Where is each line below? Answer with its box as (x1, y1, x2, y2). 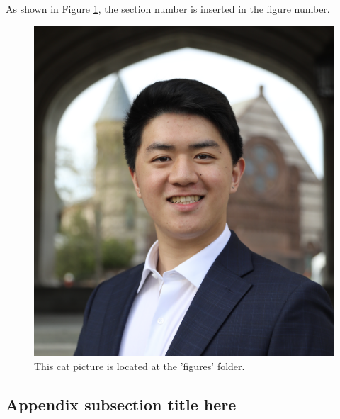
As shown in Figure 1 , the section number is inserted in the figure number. (6, 1, 330, 16)
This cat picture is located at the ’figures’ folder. (34, 358, 245, 373)
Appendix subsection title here (6, 393, 237, 415)
